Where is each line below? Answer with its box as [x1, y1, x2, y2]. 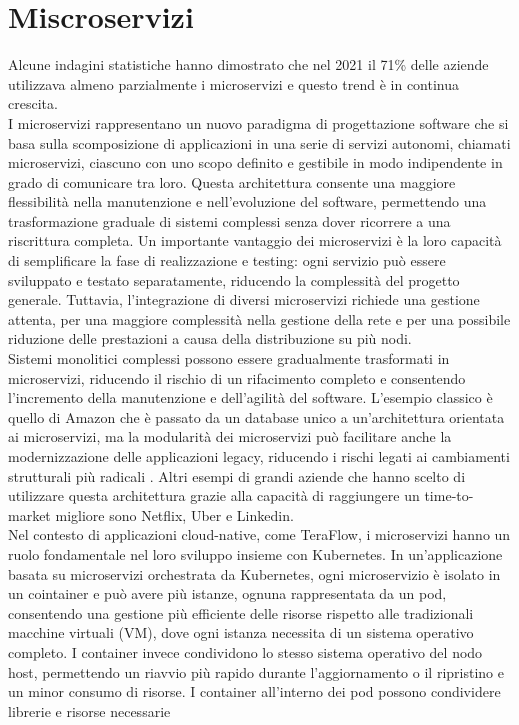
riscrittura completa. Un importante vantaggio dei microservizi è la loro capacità [8, 230, 502, 251]
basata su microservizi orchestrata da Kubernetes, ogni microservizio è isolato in [8, 563, 501, 584]
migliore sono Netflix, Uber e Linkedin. [55, 504, 294, 525]
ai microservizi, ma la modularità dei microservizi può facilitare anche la [8, 426, 452, 447]
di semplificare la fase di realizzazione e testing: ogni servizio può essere [8, 250, 446, 271]
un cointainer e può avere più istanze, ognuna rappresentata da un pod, [8, 583, 447, 604]
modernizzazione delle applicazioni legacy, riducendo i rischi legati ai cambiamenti [8, 446, 510, 466]
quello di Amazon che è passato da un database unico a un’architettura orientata [8, 406, 505, 427]
